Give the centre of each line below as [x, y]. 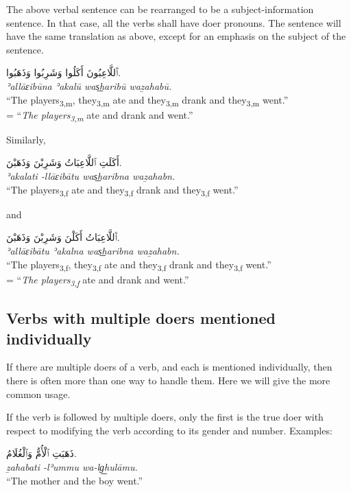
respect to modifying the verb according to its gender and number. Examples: [169, 430]
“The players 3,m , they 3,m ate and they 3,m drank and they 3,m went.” [147, 100]
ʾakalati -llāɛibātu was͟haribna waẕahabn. [91, 176]
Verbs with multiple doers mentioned [141, 318]
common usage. [38, 394]
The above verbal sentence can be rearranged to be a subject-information [160, 9]
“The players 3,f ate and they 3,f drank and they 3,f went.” [122, 190]
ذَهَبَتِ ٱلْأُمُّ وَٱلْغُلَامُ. [41, 453]
